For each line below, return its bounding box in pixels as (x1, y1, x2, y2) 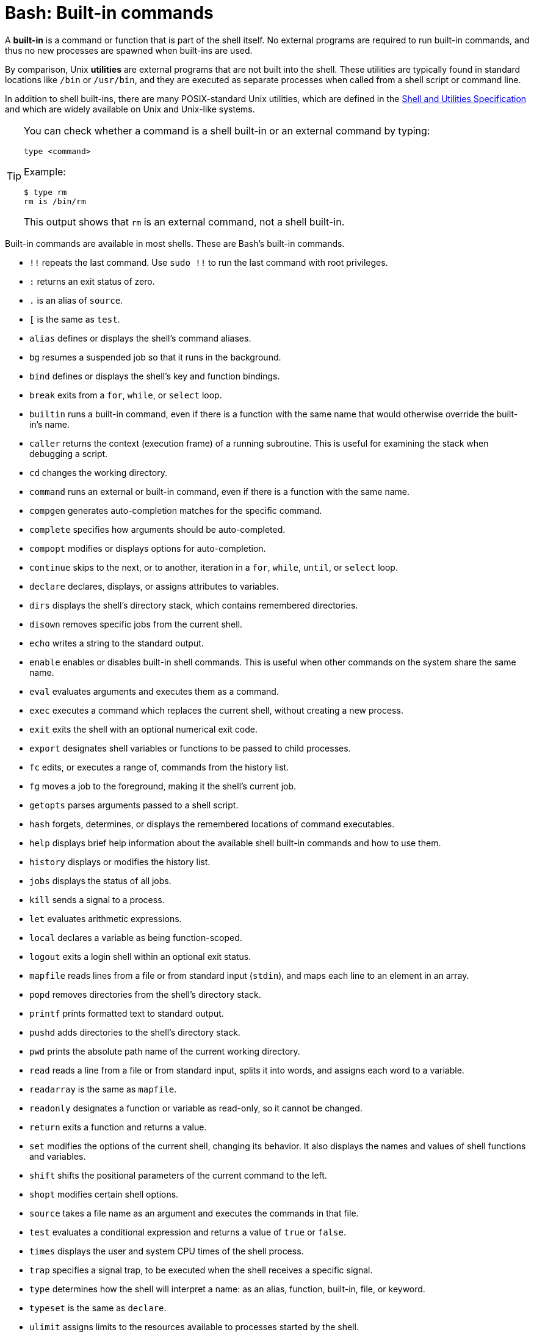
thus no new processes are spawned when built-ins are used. (5, 45, 253, 56)
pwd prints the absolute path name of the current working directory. (29, 1045, 300, 1056)
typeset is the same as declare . (29, 1302, 167, 1313)
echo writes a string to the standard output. (29, 637, 204, 648)
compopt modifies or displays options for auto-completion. (29, 543, 266, 554)
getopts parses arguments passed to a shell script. (29, 799, 239, 810)
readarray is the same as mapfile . (29, 1083, 177, 1094)
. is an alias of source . (29, 295, 123, 306)
